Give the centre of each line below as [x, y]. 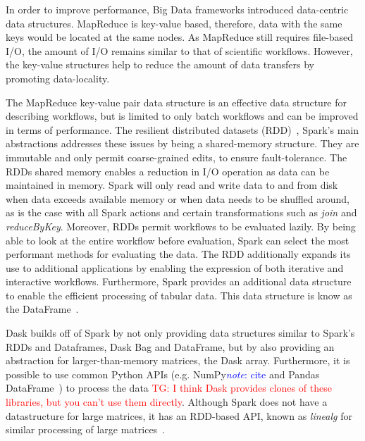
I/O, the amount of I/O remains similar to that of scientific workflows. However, [179, 50]
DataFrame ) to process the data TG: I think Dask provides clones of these [169, 388]
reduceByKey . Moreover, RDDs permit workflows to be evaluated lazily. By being [181, 226]
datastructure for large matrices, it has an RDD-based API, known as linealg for [179, 415]
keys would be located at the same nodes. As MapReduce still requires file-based [180, 37]
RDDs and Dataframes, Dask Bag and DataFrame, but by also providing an [170, 346]
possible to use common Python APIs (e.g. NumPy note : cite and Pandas [163, 374]
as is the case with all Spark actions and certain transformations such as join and [181, 212]
